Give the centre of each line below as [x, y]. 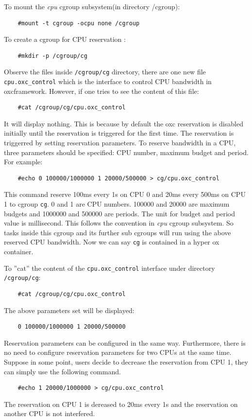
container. [19, 252]
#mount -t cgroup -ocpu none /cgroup [79, 23]
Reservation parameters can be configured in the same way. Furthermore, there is [125, 342]
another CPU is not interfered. [50, 413]
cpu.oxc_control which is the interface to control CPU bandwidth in [108, 81]
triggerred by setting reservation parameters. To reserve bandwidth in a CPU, [120, 143]
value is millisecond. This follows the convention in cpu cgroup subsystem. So [119, 223]
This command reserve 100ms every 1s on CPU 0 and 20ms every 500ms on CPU [125, 194]
